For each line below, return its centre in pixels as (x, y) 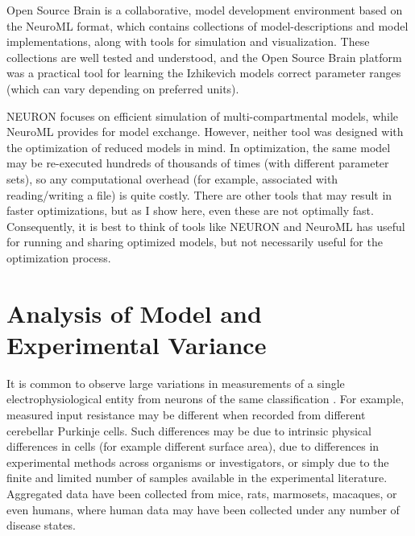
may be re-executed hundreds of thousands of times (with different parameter (198, 163)
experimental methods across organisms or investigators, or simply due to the (198, 462)
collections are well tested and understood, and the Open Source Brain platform (204, 57)
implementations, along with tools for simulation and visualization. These (188, 41)
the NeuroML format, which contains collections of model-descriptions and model (207, 25)
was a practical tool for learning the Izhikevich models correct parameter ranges (204, 73)
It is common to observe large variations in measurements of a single (176, 383)
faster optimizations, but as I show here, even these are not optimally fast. (190, 210)
